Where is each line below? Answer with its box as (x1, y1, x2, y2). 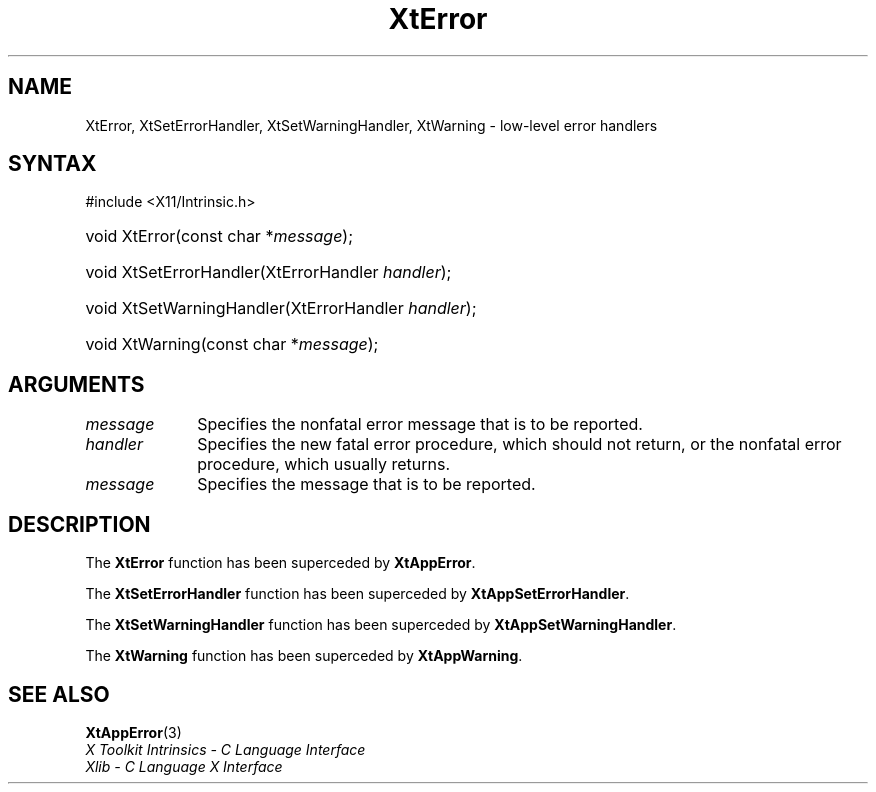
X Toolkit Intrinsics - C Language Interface (85, 740, 366, 758)
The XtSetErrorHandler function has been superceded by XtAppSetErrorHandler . (85, 585, 630, 603)
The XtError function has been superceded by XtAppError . (85, 554, 476, 572)
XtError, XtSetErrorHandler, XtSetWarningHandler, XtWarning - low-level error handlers (85, 116, 658, 134)
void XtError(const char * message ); (85, 226, 354, 247)
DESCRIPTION (8, 511, 151, 537)
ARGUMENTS (8, 371, 145, 397)
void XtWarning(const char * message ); (85, 334, 379, 355)
